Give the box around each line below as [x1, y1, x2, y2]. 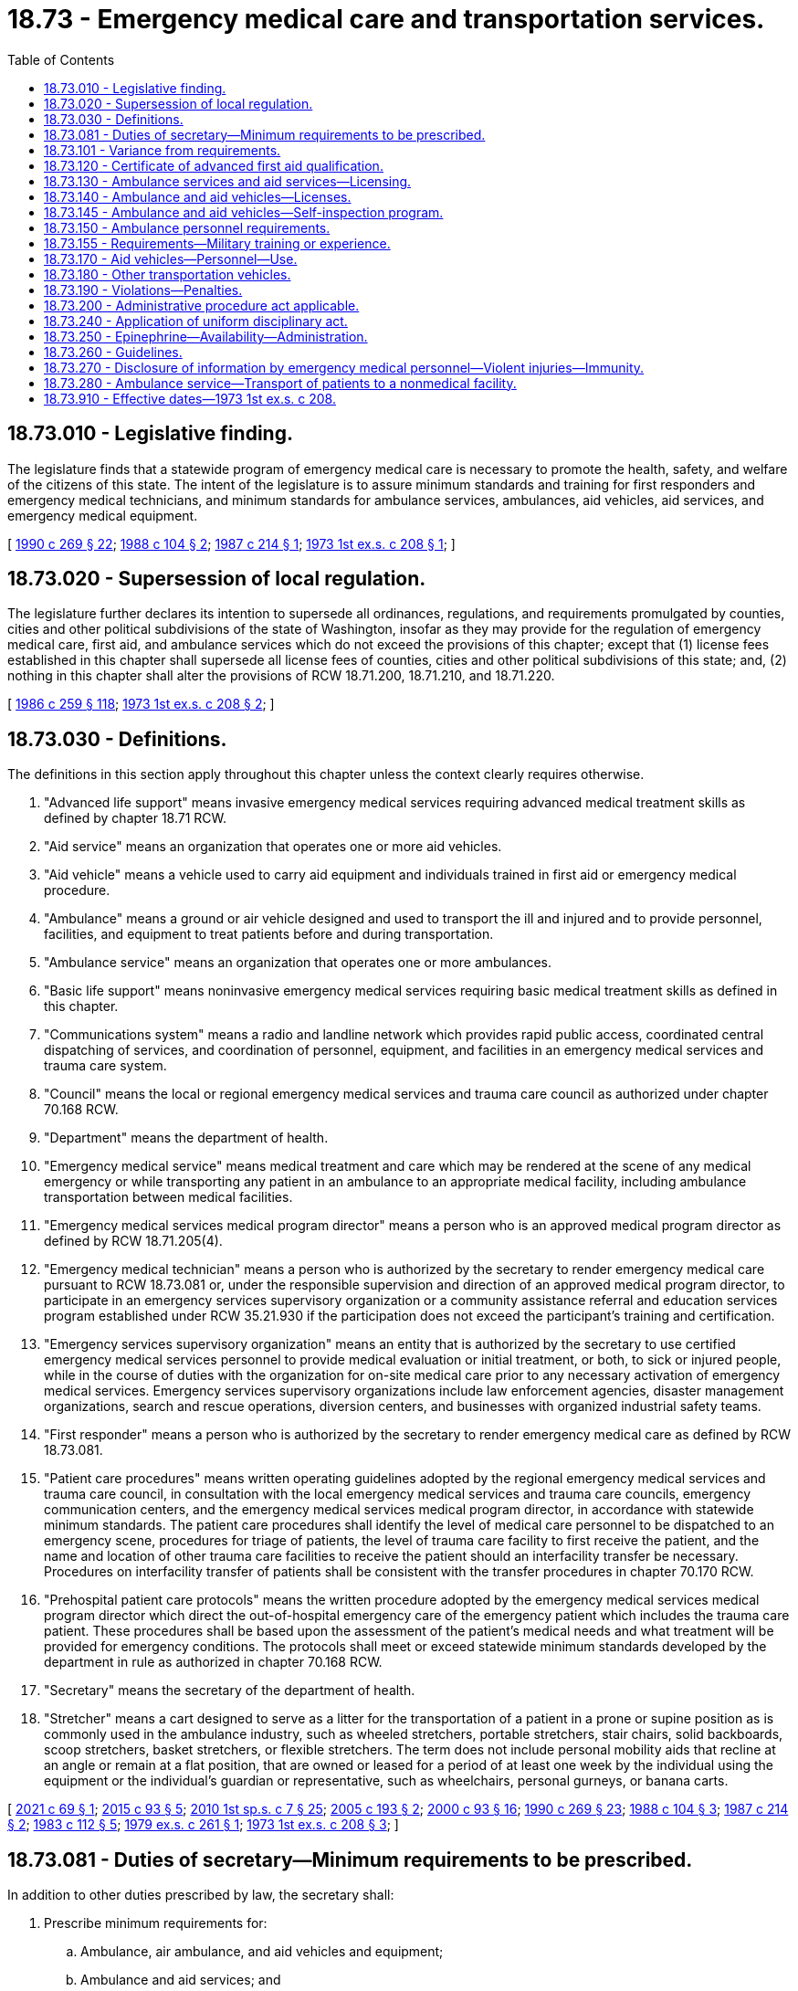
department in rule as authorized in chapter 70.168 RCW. [44, 1654, 383, 1670]
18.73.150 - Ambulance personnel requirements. [44, 219, 331, 236]
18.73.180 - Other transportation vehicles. [44, 266, 291, 282]
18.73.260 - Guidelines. [44, 343, 183, 360]
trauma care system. [44, 1058, 167, 1074]
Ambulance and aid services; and [80, 1972, 281, 1988]
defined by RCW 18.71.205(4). [44, 1233, 223, 1249]
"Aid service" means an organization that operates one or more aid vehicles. [44, 838, 502, 855]
